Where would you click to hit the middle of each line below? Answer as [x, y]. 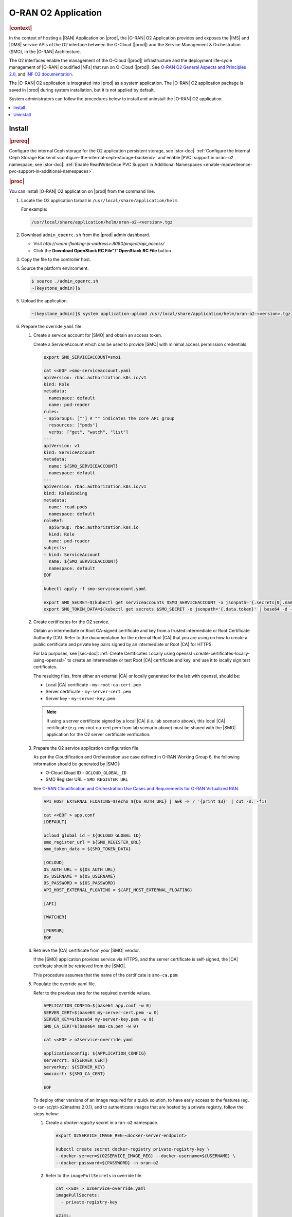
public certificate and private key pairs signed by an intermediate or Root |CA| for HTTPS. [123, 645]
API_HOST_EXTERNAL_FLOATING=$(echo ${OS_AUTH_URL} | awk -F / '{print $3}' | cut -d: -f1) [155, 801]
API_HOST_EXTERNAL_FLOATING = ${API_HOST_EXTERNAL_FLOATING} [118, 890]
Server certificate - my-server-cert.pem [88, 692]
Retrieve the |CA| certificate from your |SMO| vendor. [87, 950]
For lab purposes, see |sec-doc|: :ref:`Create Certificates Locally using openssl [113, 653]
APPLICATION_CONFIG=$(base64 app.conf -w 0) [98, 1006]
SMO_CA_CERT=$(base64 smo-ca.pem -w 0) [91, 1026]
